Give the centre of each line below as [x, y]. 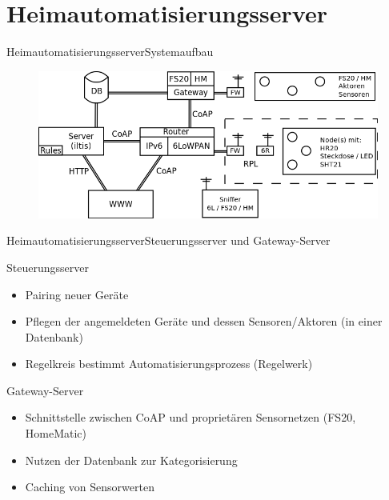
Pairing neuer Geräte [77, 294]
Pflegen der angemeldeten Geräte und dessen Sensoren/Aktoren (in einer [204, 321]
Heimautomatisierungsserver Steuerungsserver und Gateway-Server [168, 240]
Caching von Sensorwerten [90, 487]
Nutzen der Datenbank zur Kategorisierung [131, 460]
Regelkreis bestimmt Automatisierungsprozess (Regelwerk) [169, 364]
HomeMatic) [56, 433]
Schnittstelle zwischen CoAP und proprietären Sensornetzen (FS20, [190, 417]
